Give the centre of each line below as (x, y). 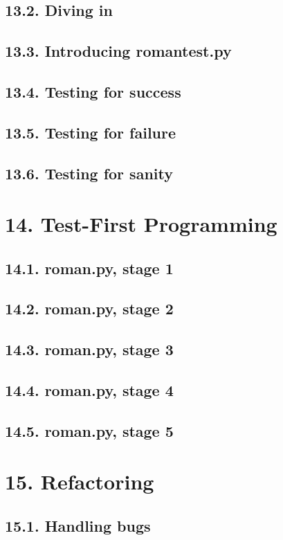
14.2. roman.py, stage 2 (89, 308)
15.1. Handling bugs (78, 525)
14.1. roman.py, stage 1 (89, 268)
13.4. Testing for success (93, 91)
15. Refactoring (80, 481)
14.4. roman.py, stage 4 (89, 390)
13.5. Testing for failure (91, 132)
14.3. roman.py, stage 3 (89, 349)
